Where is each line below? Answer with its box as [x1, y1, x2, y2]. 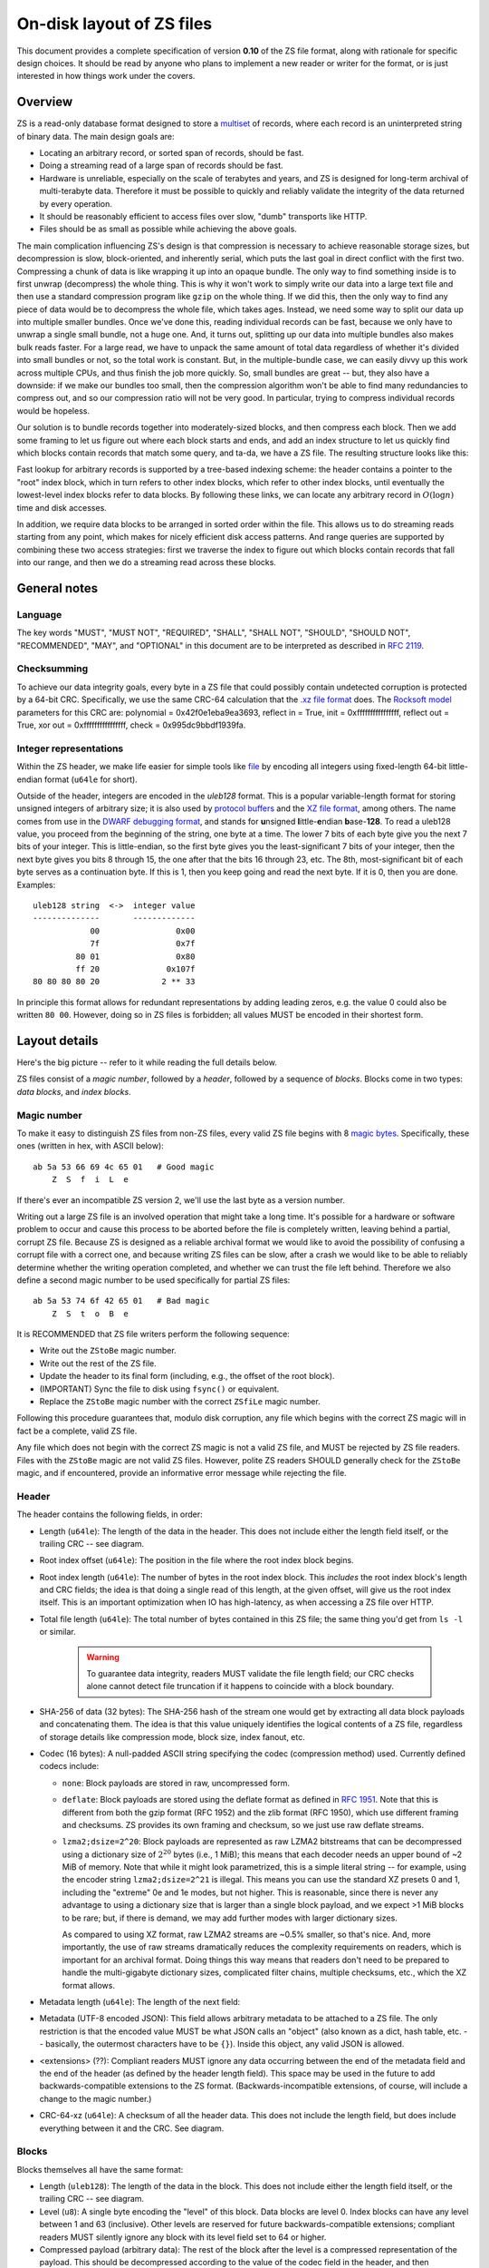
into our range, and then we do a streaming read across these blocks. [16, 557, 276, 568]
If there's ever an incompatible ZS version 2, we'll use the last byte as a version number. [16, 1194, 346, 1206]
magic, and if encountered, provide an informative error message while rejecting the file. [16, 1467, 348, 1478]
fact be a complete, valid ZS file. [16, 1425, 138, 1436]
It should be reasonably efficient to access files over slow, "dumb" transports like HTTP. [39, 210, 368, 221]
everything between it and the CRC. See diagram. [39, 2123, 225, 2134]
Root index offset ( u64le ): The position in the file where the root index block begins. [39, 1555, 354, 1566]
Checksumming [16, 662, 89, 675]
